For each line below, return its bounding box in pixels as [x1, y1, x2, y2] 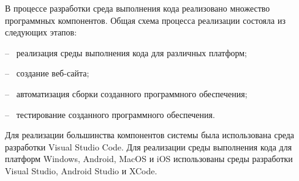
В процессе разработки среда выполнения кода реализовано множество [5, 2, 270, 14]
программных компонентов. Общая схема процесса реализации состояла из [5, 13, 286, 26]
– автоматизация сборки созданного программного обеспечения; [5, 87, 248, 100]
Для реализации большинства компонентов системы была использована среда [5, 128, 295, 141]
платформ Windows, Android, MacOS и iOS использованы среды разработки [5, 152, 293, 165]
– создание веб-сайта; [5, 67, 89, 79]
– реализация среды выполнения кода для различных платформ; [5, 46, 248, 59]
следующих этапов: [5, 26, 77, 39]
